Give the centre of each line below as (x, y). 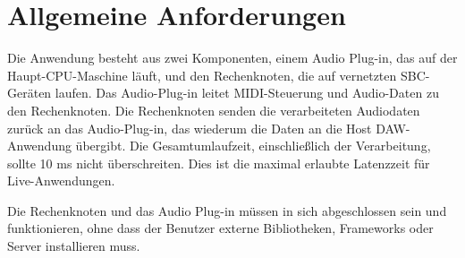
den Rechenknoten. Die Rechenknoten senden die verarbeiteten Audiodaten (214, 110)
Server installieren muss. (74, 246)
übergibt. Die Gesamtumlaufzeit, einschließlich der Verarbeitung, (253, 146)
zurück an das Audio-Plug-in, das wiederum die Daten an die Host (190, 128)
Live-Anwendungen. (61, 181)
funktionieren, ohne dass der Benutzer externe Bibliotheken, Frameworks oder (220, 228)
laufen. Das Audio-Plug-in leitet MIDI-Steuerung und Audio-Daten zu (247, 93)
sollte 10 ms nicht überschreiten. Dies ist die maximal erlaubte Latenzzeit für (219, 163)
